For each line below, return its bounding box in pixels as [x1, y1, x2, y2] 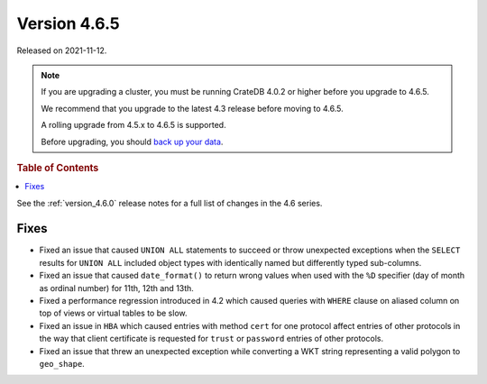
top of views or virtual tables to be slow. [39, 307, 188, 319]
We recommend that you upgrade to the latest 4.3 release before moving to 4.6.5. [41, 103, 344, 114]
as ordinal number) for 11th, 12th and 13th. [39, 282, 194, 293]
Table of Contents [16, 161, 99, 174]
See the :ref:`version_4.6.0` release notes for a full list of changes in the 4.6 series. [16, 197, 323, 208]
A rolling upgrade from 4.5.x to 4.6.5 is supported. [41, 120, 226, 131]
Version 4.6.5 [16, 14, 121, 33]
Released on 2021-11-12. [16, 45, 107, 56]
